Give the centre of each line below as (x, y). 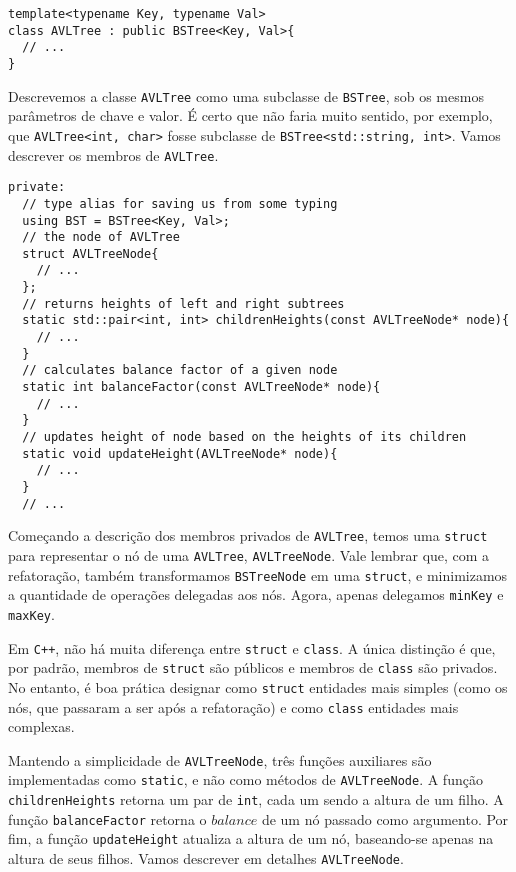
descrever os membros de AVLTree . (113, 154)
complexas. (41, 726)
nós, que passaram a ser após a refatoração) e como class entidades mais (233, 706)
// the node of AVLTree (101, 237)
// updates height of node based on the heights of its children (244, 437)
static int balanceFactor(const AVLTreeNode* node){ (201, 387)
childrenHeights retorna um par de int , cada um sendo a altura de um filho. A (256, 799)
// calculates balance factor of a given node (180, 370)
